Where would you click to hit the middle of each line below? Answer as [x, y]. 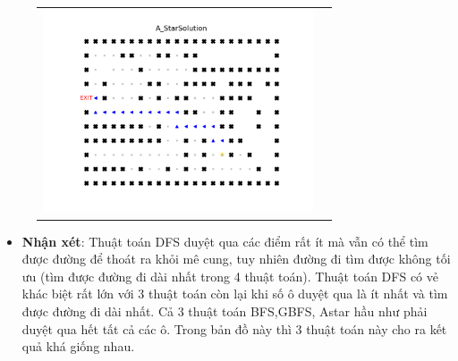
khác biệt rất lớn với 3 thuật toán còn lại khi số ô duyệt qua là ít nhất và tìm [235, 294]
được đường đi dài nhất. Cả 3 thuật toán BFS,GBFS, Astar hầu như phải [225, 311]
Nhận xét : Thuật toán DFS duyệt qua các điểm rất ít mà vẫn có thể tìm [225, 241]
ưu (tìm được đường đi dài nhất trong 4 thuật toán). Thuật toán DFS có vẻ [230, 276]
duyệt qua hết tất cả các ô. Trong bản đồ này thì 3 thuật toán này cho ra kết [234, 328]
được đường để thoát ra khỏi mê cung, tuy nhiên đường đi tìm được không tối [236, 259]
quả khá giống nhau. [78, 346]
